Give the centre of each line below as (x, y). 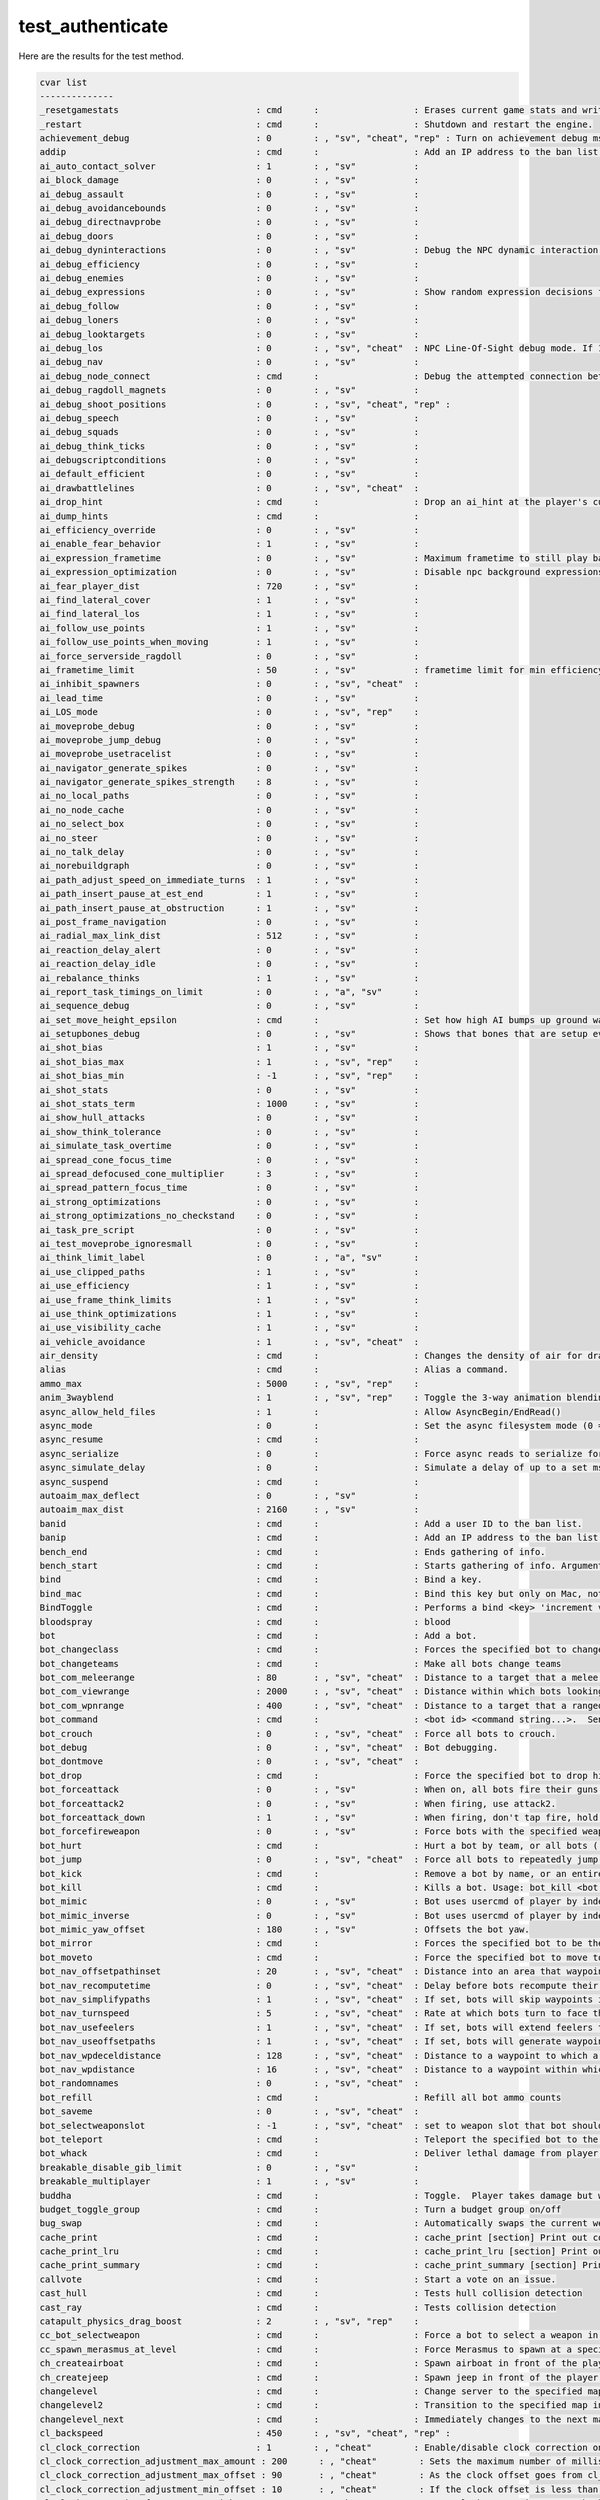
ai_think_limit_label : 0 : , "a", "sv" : (229, 1258)
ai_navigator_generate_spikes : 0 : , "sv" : (229, 768)
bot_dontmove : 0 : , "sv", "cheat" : (229, 1761)
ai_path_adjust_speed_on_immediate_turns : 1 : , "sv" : (229, 879)
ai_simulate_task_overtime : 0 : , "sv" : (229, 1146)
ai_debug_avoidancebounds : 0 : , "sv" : (229, 208)
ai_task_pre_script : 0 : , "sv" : (229, 1229)
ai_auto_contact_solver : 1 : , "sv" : (229, 166)
